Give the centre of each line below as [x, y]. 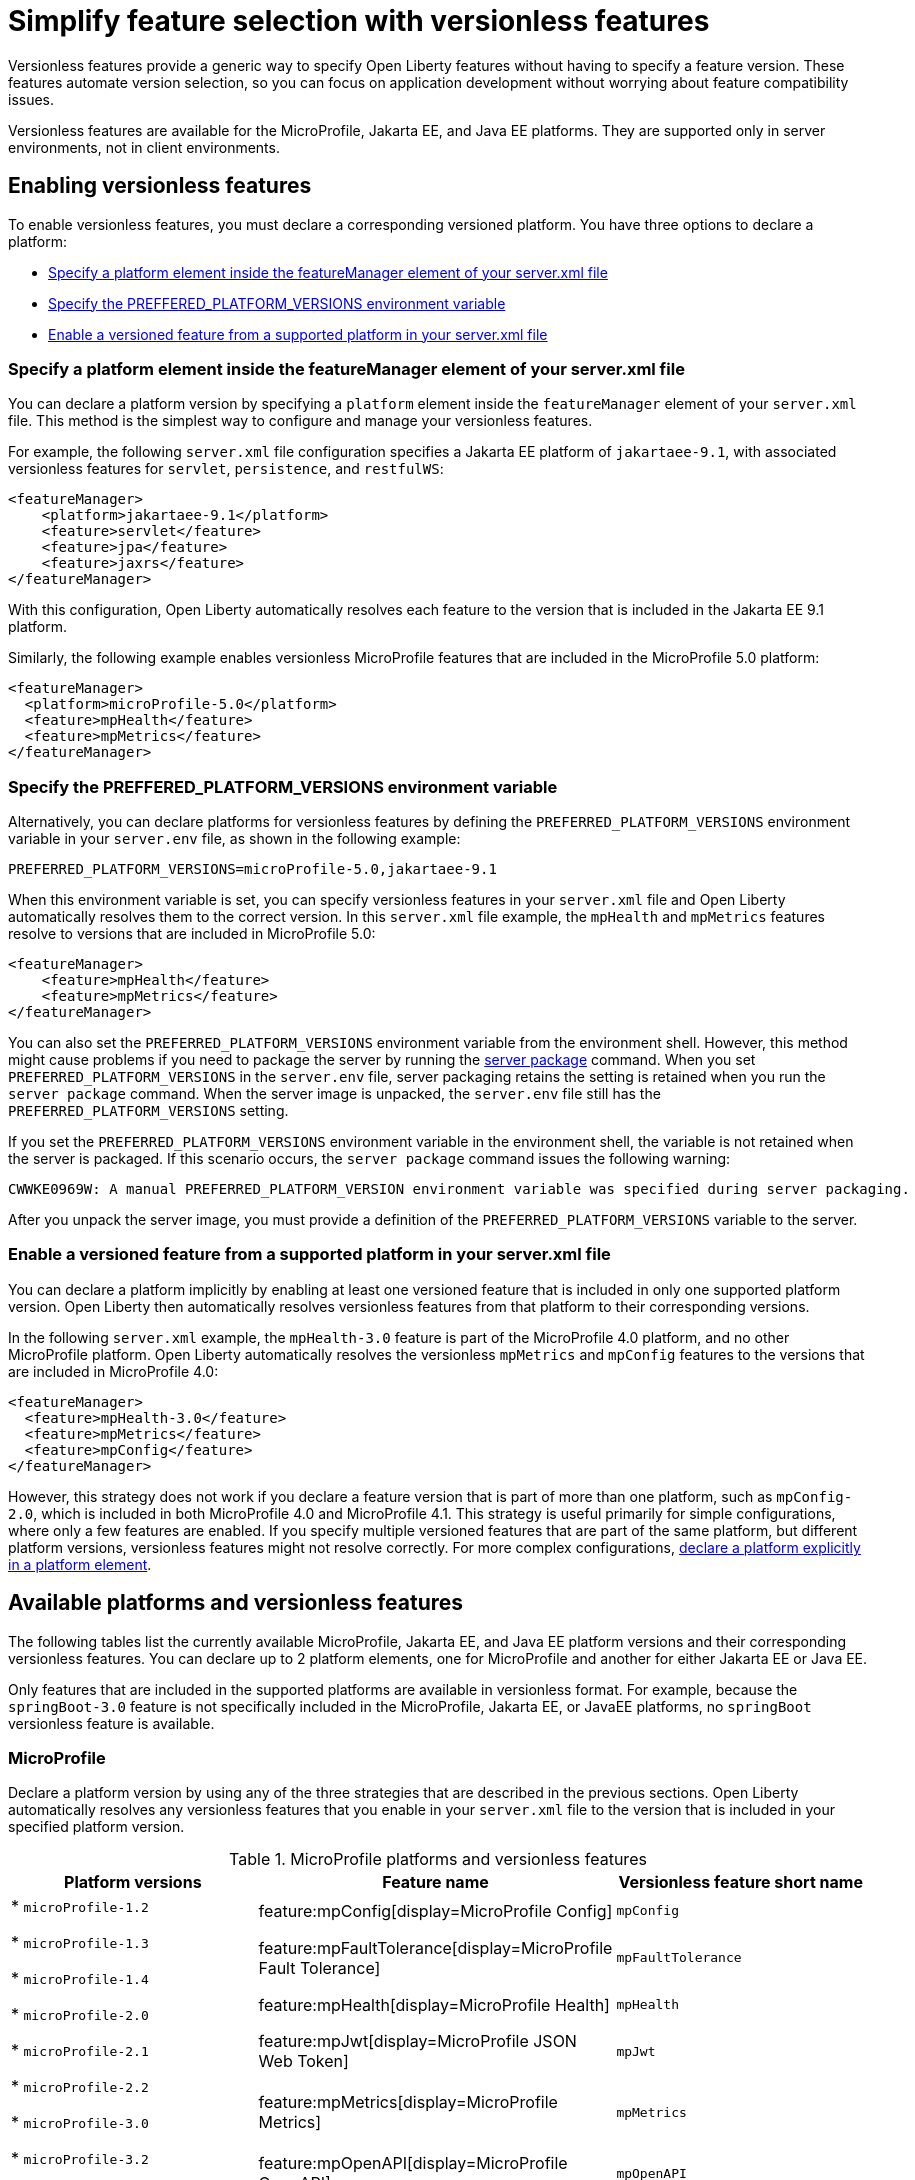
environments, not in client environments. [144, 147]
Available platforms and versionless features [236, 1603]
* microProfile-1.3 [80, 1942]
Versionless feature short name [740, 1882]
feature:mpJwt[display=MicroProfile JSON [417, 2041]
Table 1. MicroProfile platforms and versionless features [438, 1859]
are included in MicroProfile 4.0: [113, 1371]
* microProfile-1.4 [80, 1978]
